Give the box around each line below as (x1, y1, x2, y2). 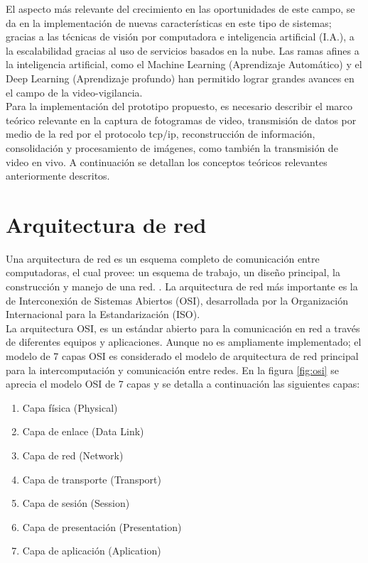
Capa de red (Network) (22, 447, 124, 462)
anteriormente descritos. (6, 168, 110, 183)
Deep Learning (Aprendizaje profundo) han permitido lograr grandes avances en (6, 70, 355, 85)
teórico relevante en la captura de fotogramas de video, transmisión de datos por (6, 112, 357, 127)
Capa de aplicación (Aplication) (22, 543, 161, 558)
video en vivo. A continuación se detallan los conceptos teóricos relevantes (6, 154, 328, 169)
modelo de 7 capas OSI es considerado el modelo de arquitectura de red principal (6, 349, 359, 363)
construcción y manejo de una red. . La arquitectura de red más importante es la (6, 279, 358, 294)
